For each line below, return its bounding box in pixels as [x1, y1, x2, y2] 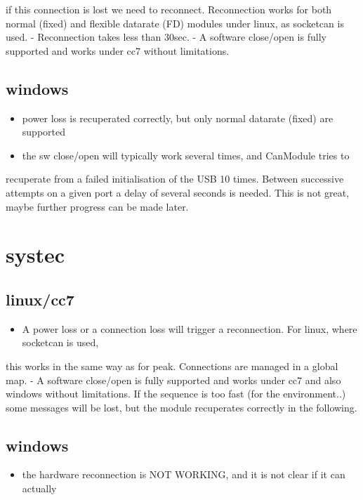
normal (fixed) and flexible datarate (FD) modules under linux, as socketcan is [6, 15, 344, 30]
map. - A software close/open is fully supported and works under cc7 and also [6, 372, 341, 387]
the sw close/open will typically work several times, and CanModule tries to [22, 147, 350, 162]
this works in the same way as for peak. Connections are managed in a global [6, 358, 338, 373]
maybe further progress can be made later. [6, 199, 189, 213]
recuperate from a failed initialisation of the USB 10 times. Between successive [6, 171, 344, 186]
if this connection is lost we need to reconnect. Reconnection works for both [6, 2, 332, 16]
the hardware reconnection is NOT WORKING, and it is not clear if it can [22, 467, 345, 482]
